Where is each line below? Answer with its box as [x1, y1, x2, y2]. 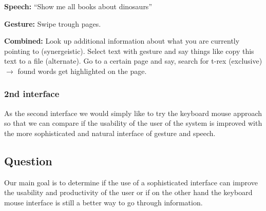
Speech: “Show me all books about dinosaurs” [4, 1, 152, 11]
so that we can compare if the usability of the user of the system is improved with [4, 118, 262, 128]
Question [4, 152, 52, 168]
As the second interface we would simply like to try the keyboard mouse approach [4, 107, 262, 118]
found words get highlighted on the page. [17, 65, 147, 76]
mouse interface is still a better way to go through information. [4, 197, 203, 207]
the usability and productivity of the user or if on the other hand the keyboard [4, 187, 253, 198]
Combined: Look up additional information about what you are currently [4, 35, 240, 46]
